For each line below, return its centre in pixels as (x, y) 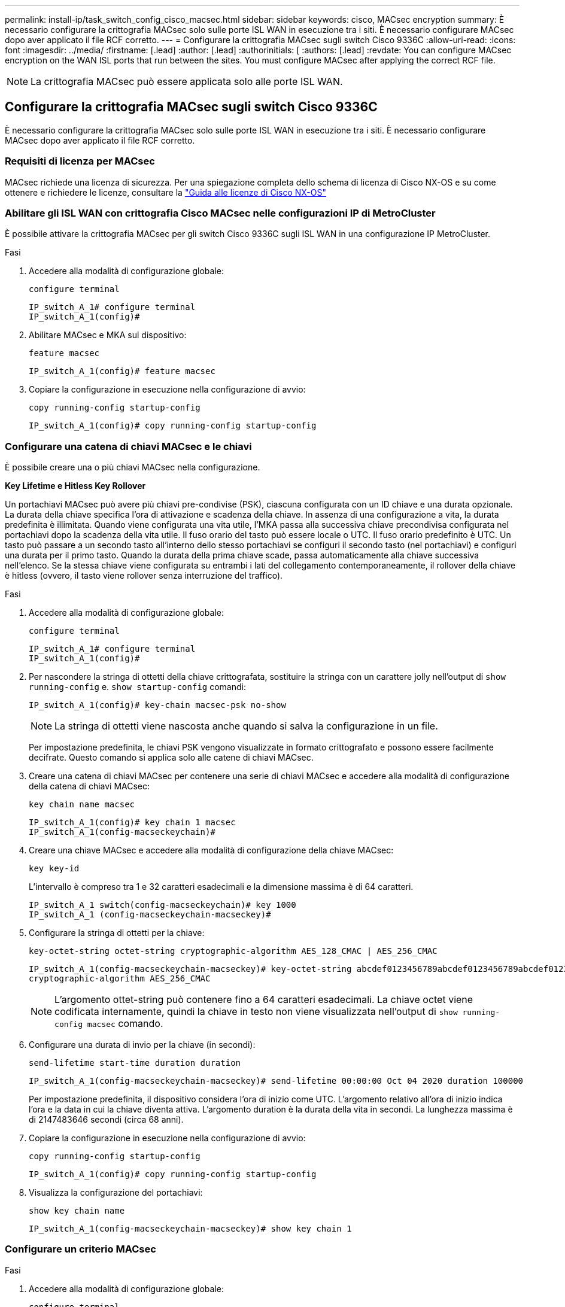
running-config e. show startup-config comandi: (137, 687)
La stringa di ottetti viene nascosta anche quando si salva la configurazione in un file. (246, 726)
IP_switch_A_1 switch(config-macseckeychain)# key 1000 (162, 905)
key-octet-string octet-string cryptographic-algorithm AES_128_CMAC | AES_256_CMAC (233, 951)
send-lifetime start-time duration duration (135, 1063)
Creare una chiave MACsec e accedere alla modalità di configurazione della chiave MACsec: (211, 850)
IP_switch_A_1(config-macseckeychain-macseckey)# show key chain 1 (190, 1229)
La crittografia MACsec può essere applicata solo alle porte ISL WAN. (187, 81)
